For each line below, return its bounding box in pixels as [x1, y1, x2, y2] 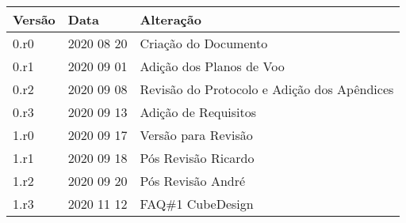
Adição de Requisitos [140, 103, 257, 121]
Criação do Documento [140, 34, 268, 52]
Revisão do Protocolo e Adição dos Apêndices [140, 80, 394, 98]
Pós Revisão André [140, 172, 246, 190]
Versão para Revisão [140, 126, 253, 144]
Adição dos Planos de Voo [140, 57, 285, 75]
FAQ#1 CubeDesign [140, 195, 254, 213]
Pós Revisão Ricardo [140, 149, 255, 167]
